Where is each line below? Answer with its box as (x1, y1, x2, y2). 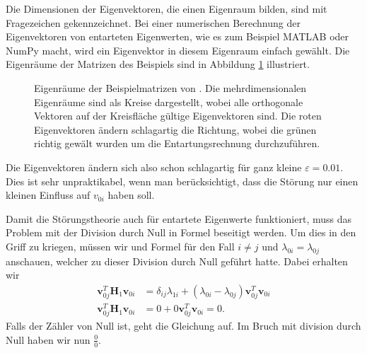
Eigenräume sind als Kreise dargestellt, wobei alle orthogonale (34, 94, 303, 109)
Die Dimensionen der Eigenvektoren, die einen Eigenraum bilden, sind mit (6, 1, 327, 16)
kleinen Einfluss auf (6, 187, 91, 202)
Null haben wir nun (6, 332, 91, 347)
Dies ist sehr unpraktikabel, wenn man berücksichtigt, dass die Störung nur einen (6, 173, 359, 188)
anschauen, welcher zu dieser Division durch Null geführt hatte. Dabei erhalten (6, 253, 348, 268)
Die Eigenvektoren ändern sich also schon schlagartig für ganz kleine (6, 159, 302, 174)
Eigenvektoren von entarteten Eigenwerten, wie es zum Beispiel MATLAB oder (6, 29, 349, 44)
